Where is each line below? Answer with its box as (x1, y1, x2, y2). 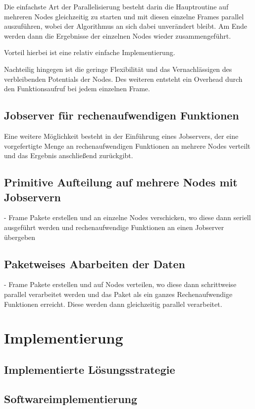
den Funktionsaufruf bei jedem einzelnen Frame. (4, 83, 150, 94)
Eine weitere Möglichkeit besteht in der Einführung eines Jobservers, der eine (4, 130, 239, 141)
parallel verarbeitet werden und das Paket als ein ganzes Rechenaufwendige (4, 289, 233, 299)
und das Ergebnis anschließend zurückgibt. (4, 150, 133, 161)
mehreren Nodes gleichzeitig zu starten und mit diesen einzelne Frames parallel (4, 11, 244, 21)
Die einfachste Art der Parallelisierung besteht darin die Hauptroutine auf (4, 1, 229, 11)
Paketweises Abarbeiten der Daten (4, 256, 185, 271)
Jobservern (4, 189, 61, 204)
